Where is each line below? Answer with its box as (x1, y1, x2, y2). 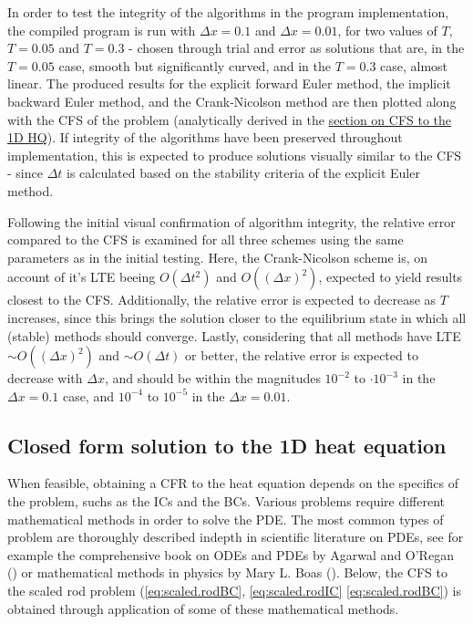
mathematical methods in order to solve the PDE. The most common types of (7, 509, 444, 528)
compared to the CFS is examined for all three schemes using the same (7, 230, 404, 249)
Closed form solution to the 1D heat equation (7, 431, 447, 459)
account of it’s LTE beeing (7, 267, 156, 286)
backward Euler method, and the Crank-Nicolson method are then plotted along (7, 91, 457, 110)
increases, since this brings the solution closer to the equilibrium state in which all (7, 307, 467, 327)
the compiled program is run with (7, 20, 196, 39)
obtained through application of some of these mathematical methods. (7, 598, 399, 618)
